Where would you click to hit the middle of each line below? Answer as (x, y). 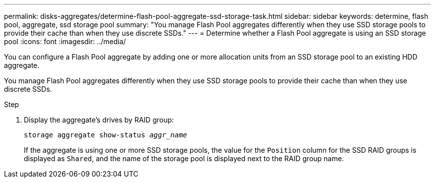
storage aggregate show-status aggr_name (106, 135)
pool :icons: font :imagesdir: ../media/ (65, 41)
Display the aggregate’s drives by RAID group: (99, 120)
